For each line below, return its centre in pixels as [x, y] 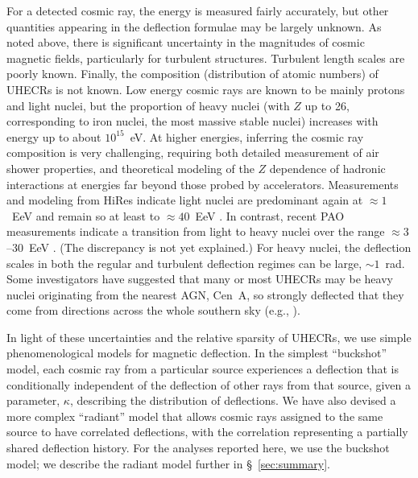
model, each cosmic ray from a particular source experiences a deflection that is [203, 369]
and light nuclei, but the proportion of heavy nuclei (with [148, 105]
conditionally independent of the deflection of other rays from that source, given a [209, 384]
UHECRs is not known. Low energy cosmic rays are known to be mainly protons [206, 89]
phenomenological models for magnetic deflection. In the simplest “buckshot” [197, 353]
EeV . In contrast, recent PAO [270, 215]
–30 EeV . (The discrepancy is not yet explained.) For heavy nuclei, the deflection [209, 247]
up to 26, [327, 105]
